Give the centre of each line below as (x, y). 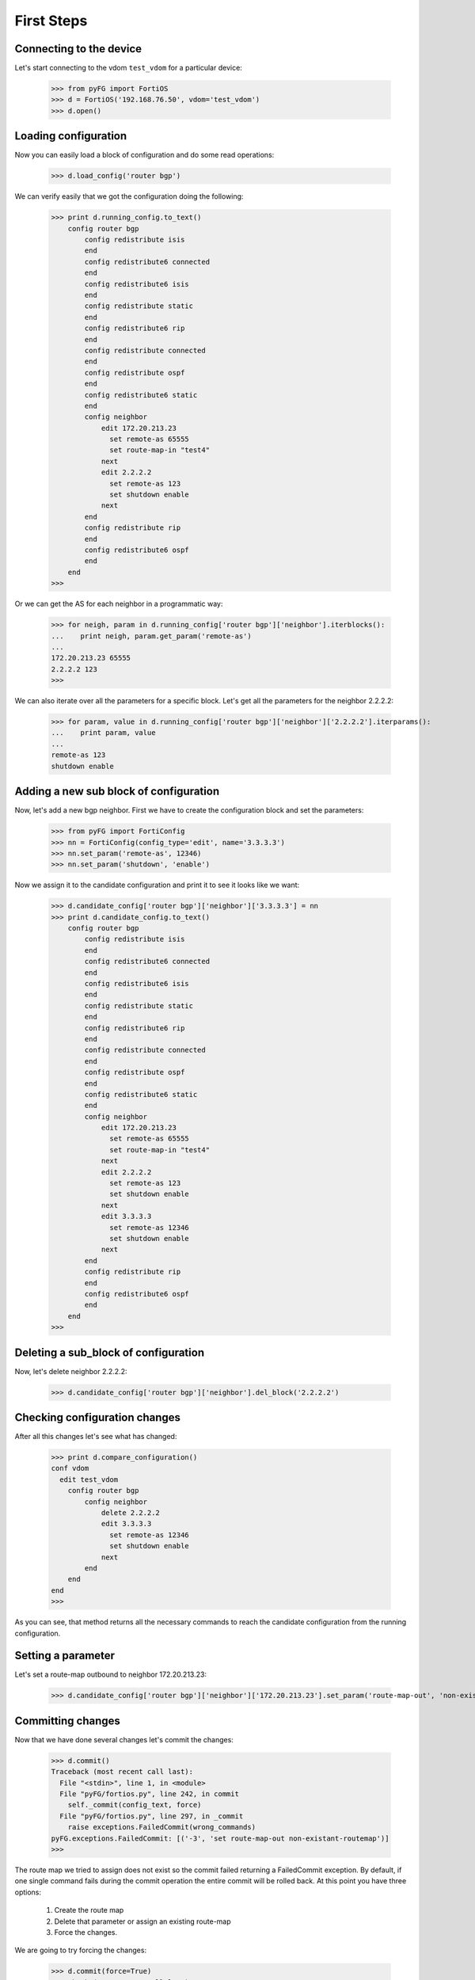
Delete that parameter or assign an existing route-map (142, 1921)
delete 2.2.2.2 (130, 1513)
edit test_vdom (89, 1479)
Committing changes (67, 1721)
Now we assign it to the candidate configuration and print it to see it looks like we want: (157, 885)
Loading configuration (71, 136)
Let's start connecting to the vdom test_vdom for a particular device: (129, 68)
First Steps (51, 21)
